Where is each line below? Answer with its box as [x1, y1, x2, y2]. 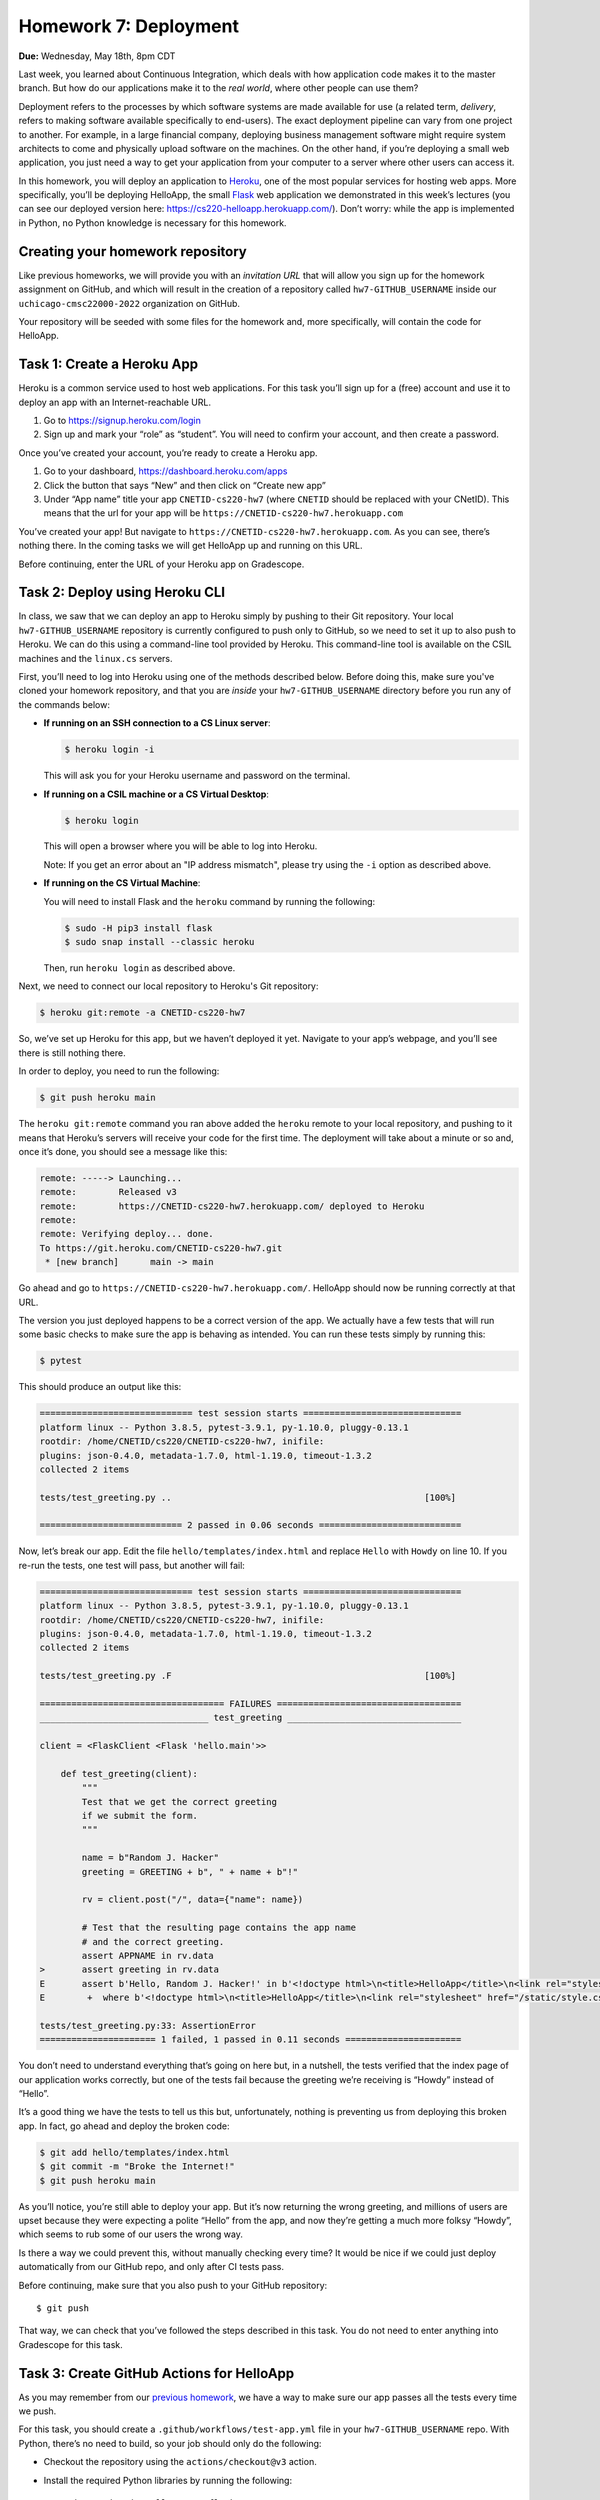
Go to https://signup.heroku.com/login [43, 415, 202, 426]
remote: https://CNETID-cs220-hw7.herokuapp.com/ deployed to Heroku [39, 1200, 425, 1212]
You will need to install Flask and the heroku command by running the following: [43, 895, 376, 907]
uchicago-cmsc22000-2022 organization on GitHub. [18, 297, 240, 309]
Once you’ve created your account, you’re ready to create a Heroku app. [18, 446, 319, 459]
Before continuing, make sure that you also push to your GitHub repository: [18, 2279, 328, 2291]
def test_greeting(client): [60, 1768, 199, 1779]
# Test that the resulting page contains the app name [81, 1922, 357, 1934]
